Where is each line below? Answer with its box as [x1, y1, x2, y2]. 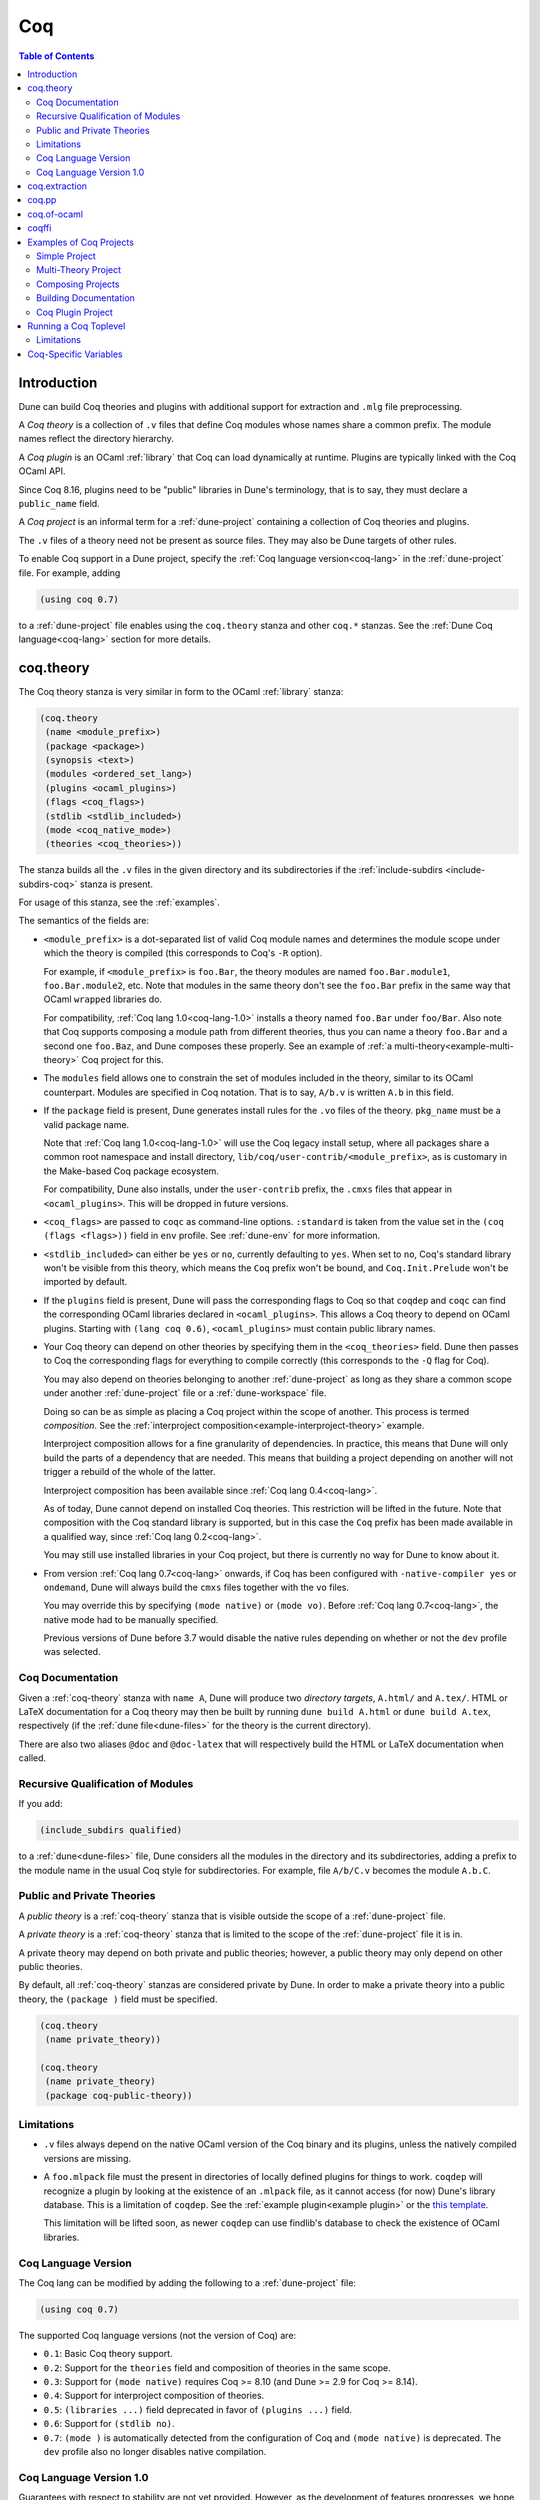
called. [18, 1752, 47, 1764]
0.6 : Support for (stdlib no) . [43, 2418, 175, 2430]
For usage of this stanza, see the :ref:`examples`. [18, 896, 220, 909]
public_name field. [18, 498, 100, 509]
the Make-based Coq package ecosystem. [43, 1165, 220, 1177]
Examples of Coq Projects [27, 236, 135, 248]
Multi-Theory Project [36, 264, 122, 276]
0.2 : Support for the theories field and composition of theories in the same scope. [43, 2361, 391, 2374]
